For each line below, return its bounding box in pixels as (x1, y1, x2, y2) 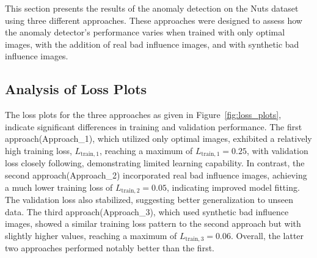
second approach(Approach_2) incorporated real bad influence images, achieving (5, 169, 307, 181)
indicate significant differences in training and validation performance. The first (5, 120, 302, 133)
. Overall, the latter (230, 229, 304, 241)
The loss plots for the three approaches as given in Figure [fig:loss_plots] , (5, 108, 282, 121)
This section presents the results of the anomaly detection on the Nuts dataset (5, 2, 299, 14)
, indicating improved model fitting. (166, 180, 300, 193)
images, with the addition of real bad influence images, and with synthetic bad (5, 37, 299, 50)
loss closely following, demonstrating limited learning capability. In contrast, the (5, 157, 305, 169)
